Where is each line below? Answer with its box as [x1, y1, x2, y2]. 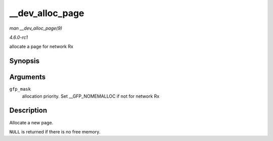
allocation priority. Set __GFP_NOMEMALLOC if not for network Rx [22, 93, 160, 99]
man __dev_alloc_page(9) [9, 25, 63, 31]
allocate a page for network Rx [9, 43, 73, 50]
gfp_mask [9, 86, 31, 92]
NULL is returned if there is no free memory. [9, 128, 101, 134]
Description [9, 106, 48, 115]
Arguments [9, 73, 46, 82]
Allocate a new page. [9, 119, 54, 125]
